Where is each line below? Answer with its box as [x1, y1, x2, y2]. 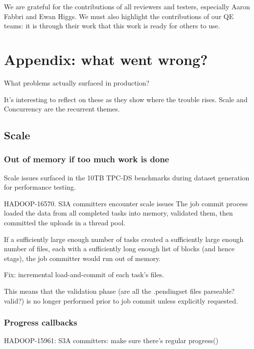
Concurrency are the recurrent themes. [4, 104, 120, 114]
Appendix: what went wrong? [4, 49, 208, 69]
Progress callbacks [4, 316, 77, 328]
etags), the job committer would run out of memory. [4, 253, 161, 263]
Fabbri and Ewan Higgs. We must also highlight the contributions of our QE [4, 11, 234, 21]
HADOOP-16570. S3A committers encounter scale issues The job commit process [4, 198, 248, 208]
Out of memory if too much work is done [4, 153, 169, 165]
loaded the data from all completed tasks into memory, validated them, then [4, 208, 233, 218]
